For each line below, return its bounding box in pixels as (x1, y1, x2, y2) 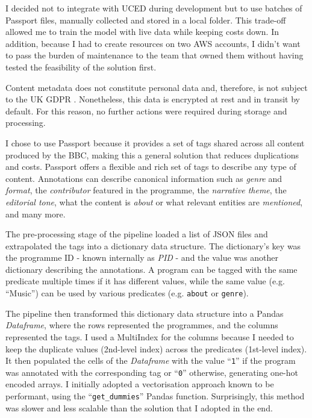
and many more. (5, 207, 66, 220)
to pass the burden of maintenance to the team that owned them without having (5, 49, 304, 61)
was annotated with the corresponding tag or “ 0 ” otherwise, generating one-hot (5, 366, 298, 378)
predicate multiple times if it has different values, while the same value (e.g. (5, 275, 285, 287)
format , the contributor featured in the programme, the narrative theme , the (5, 184, 287, 196)
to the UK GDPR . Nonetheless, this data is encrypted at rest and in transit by (5, 93, 300, 105)
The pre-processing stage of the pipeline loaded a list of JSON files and (5, 228, 268, 240)
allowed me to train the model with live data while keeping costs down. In (5, 25, 279, 38)
